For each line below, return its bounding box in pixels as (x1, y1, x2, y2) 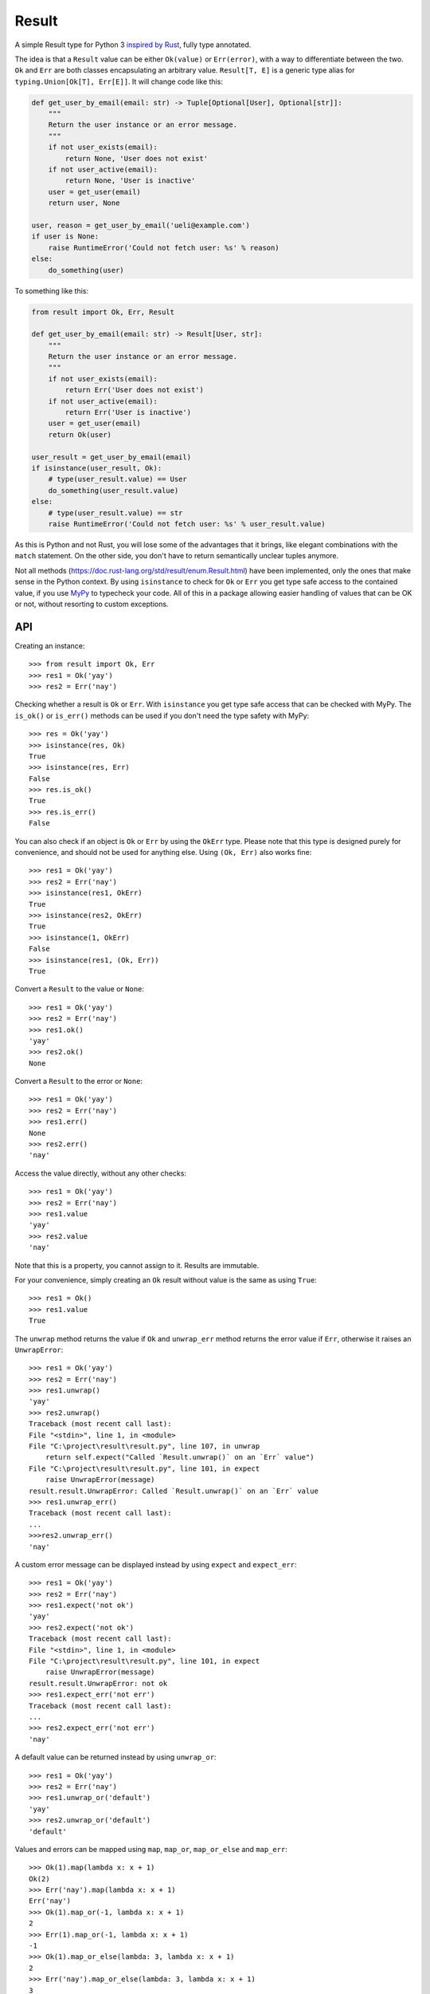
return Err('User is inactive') (64, 408, 191, 417)
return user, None (48, 199, 120, 207)
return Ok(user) (48, 430, 111, 439)
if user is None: (31, 232, 100, 241)
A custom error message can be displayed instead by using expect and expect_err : (14, 1559, 298, 1569)
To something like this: (14, 286, 89, 295)
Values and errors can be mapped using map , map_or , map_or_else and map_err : (14, 1844, 288, 1854)
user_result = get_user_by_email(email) (31, 452, 191, 462)
